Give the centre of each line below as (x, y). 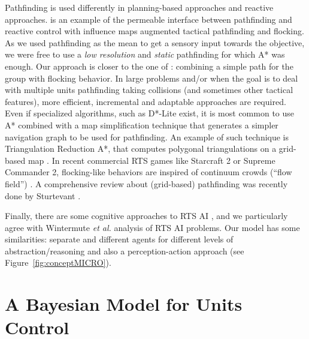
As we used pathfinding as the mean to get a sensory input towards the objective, (155, 42)
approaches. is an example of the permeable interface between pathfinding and (149, 19)
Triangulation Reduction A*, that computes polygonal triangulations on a (141, 148)
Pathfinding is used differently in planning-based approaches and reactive (139, 7)
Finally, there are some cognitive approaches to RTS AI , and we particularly (146, 216)
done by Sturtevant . (43, 195)
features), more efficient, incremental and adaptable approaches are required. (146, 101)
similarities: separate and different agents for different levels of (119, 239)
